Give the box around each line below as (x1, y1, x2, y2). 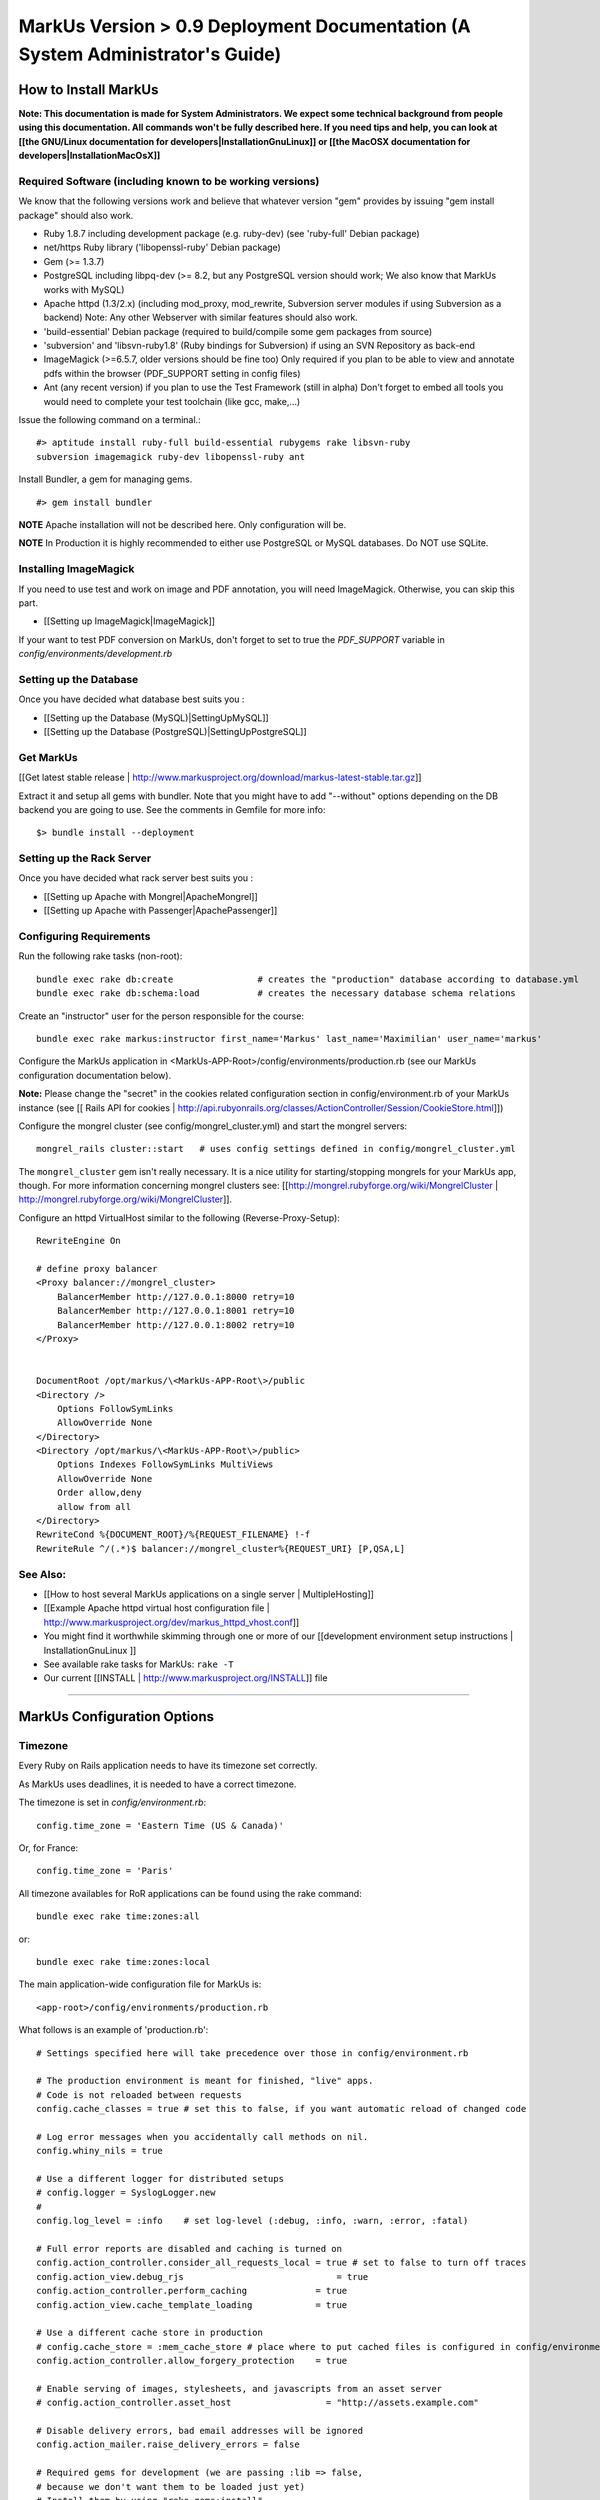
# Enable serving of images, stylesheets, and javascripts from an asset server (36, 2383, 443, 2394)
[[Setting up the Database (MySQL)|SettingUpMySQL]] (43, 711, 269, 724)
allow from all (56, 1501, 132, 1512)
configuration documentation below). (18, 1069, 172, 1081)
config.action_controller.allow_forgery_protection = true (36, 2355, 348, 2367)
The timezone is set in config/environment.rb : (18, 1796, 207, 1809)
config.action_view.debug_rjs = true (36, 2271, 369, 2282)
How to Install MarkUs (18, 81, 159, 98)
